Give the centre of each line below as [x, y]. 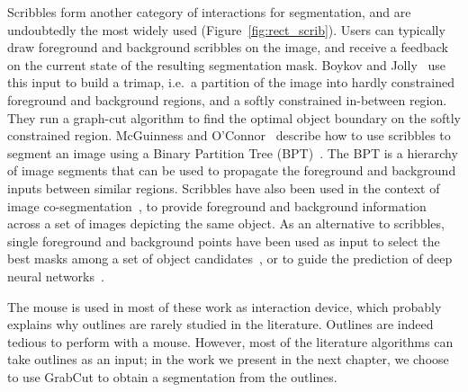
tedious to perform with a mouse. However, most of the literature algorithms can [230, 341]
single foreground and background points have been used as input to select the [224, 241]
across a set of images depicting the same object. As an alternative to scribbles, [226, 223]
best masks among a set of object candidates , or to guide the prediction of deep [230, 258]
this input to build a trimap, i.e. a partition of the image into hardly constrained [231, 82]
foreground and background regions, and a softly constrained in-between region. [227, 99]
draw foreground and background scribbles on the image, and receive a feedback [228, 47]
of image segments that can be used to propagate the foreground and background [232, 170]
